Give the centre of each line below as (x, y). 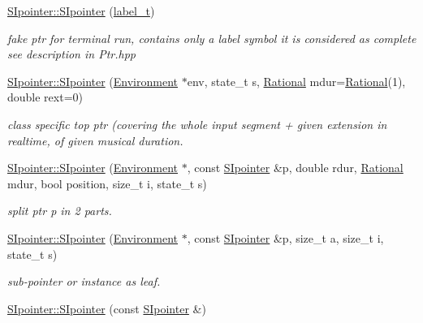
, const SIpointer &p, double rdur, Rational (295, 168)
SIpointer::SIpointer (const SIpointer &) (107, 308)
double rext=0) (45, 97)
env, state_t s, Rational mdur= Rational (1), (296, 81)
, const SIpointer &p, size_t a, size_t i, (285, 237)
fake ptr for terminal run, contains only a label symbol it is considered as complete (212, 38)
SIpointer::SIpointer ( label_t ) (81, 11)
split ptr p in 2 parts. (60, 211)
